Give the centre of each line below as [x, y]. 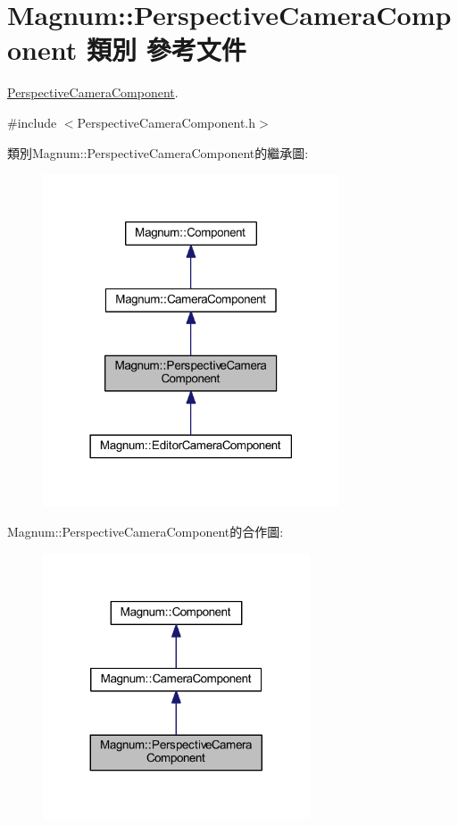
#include [32, 122]
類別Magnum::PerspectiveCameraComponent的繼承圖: [158, 152]
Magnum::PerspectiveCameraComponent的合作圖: [146, 531]
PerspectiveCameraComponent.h [167, 122]
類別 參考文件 [166, 50]
